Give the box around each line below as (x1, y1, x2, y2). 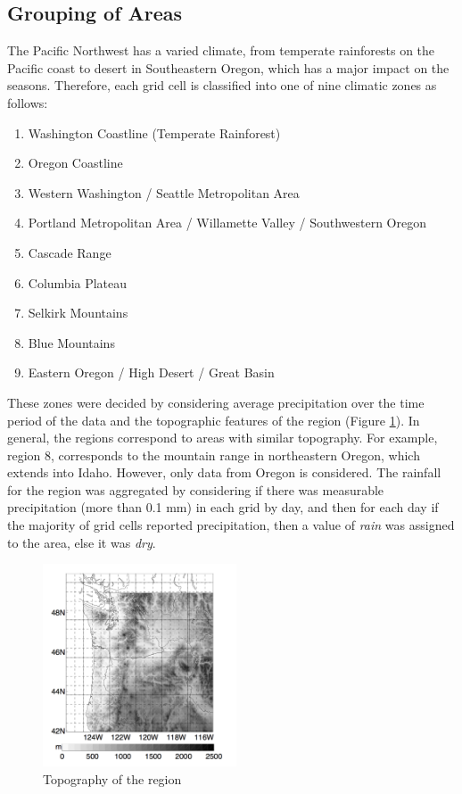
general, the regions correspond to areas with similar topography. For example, (7, 428, 438, 447)
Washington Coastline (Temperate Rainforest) (28, 123, 281, 142)
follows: (7, 93, 48, 112)
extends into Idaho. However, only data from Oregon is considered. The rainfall (7, 463, 441, 482)
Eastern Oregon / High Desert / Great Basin (28, 363, 275, 382)
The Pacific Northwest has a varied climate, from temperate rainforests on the (7, 41, 435, 60)
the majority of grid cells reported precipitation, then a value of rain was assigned (7, 516, 455, 534)
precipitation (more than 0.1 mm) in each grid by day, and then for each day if (7, 498, 439, 517)
